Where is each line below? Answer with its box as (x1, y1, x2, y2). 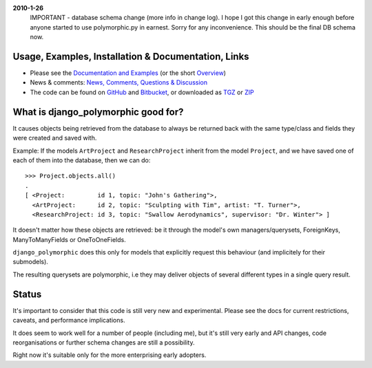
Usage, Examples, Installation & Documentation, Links (12, 50, 249, 62)
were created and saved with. (12, 134, 97, 142)
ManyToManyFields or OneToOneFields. (12, 235, 127, 243)
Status (12, 288, 42, 300)
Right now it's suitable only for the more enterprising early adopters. (12, 351, 207, 359)
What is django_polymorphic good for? (12, 106, 184, 118)
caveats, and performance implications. (12, 316, 125, 325)
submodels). (12, 258, 48, 266)
